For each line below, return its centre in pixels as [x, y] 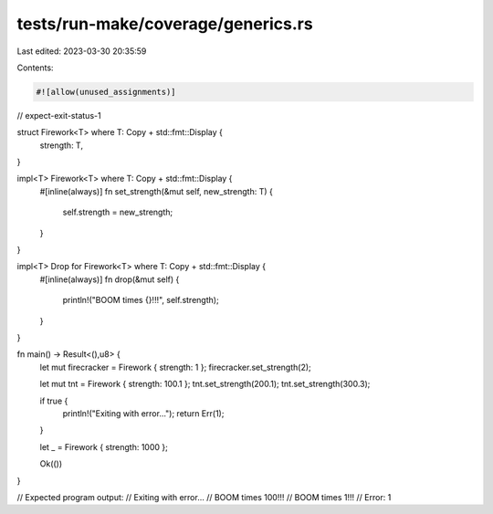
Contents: [35, 68]
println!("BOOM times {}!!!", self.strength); [141, 300]
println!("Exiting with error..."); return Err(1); [143, 413]
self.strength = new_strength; [118, 212]
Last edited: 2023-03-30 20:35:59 [82, 51]
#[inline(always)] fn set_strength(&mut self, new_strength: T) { [156, 191]
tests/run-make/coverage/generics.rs [165, 24]
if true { [54, 401]
